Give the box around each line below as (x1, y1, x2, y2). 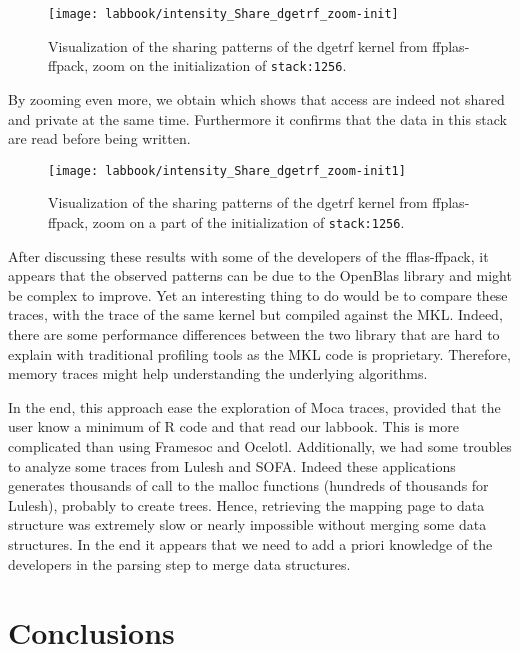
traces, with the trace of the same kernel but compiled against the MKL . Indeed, (8, 304, 503, 325)
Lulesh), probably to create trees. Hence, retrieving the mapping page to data (8, 494, 485, 515)
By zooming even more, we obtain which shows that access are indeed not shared (8, 88, 505, 109)
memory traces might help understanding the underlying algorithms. (8, 363, 428, 384)
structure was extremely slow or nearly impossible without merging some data (8, 514, 487, 535)
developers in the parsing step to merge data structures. (8, 553, 351, 574)
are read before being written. (8, 128, 191, 149)
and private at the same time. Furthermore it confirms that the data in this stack (8, 108, 507, 129)
